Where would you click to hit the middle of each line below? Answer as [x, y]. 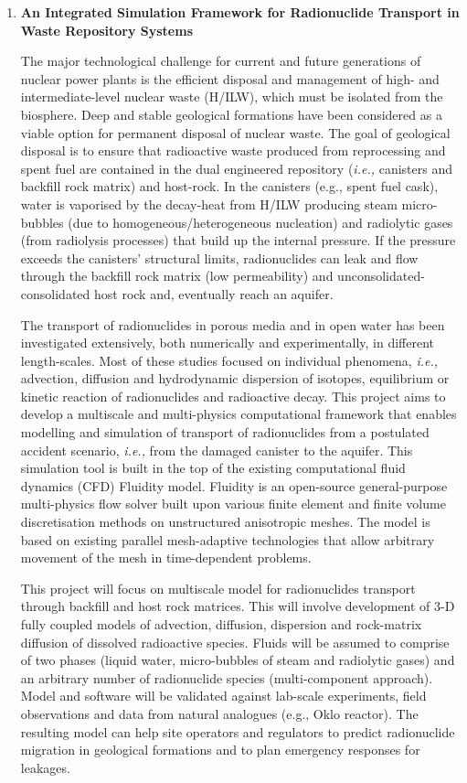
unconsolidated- [381, 276]
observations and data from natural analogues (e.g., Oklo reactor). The [219, 713]
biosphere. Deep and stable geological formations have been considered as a [231, 114]
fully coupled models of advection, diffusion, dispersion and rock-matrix [221, 624]
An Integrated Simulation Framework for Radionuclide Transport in [240, 12]
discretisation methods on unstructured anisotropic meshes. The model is [225, 522]
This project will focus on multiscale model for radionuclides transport [218, 588]
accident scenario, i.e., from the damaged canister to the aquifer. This [217, 450]
